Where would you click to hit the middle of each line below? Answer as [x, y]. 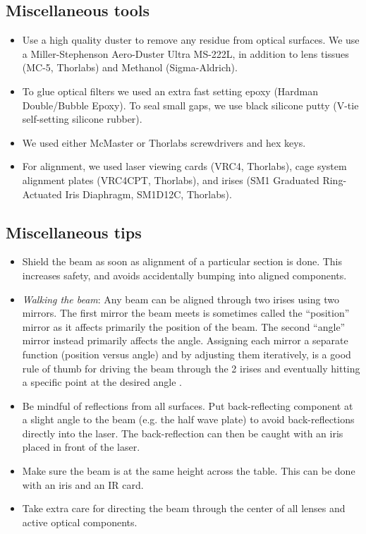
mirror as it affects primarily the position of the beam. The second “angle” [184, 326]
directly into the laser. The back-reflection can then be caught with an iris [183, 433]
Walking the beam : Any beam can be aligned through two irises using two [181, 299]
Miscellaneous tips [74, 232]
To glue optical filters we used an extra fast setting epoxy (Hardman [170, 91]
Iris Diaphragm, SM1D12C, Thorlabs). [148, 194]
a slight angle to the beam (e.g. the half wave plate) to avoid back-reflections [188, 419]
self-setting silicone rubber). [82, 119]
